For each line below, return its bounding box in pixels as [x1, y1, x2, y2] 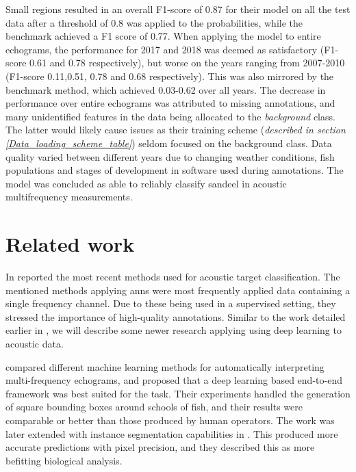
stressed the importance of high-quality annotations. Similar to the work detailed [5, 309, 346, 324]
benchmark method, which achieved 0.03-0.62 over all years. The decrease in [5, 82, 326, 96]
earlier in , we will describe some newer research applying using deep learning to [5, 323, 342, 337]
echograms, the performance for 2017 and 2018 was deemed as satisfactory [5, 42, 318, 56]
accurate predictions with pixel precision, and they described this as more [5, 440, 315, 454]
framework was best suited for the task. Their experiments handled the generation [5, 386, 351, 400]
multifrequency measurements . [5, 189, 133, 204]
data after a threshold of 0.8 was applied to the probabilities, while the [5, 15, 303, 29]
